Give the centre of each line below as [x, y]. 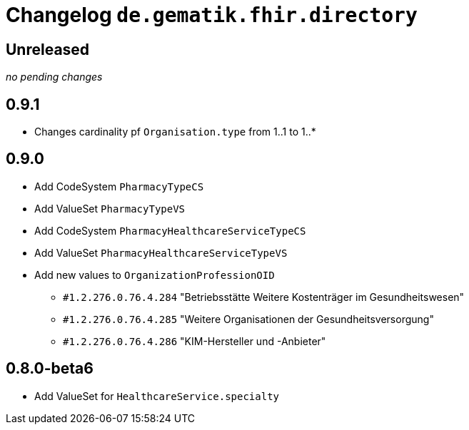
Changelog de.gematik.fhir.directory [212, 15]
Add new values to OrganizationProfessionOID [155, 275]
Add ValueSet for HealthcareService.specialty [157, 396]
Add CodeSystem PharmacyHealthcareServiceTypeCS [170, 230]
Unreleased [48, 49]
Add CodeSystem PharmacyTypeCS [119, 186]
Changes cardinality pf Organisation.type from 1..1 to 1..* [175, 132]
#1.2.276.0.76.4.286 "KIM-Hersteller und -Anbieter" [195, 341]
